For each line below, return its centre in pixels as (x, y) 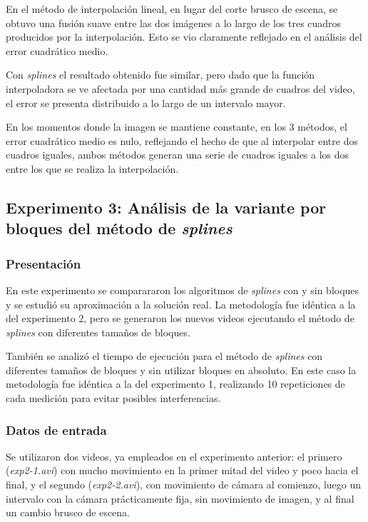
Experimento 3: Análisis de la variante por (166, 207)
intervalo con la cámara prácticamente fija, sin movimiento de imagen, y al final (180, 498)
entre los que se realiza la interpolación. (92, 168)
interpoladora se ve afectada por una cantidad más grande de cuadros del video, (180, 88)
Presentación (44, 263)
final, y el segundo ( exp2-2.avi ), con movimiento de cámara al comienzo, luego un (184, 485)
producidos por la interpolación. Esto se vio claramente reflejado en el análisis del (184, 37)
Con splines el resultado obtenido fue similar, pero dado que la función (160, 75)
